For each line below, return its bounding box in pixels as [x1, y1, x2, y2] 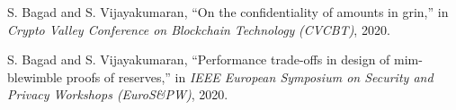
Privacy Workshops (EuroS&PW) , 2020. [7, 85, 228, 104]
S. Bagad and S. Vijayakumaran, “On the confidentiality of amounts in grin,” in [7, 3, 449, 21]
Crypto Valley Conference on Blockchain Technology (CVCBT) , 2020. [7, 20, 390, 38]
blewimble [7, 67, 63, 86]
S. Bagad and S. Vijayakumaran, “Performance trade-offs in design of [7, 50, 390, 69]
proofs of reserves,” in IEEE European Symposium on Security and [66, 67, 434, 86]
